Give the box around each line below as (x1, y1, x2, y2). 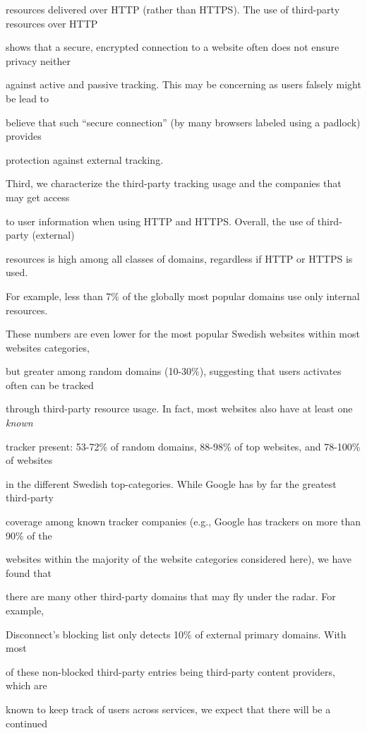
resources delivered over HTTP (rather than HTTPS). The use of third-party (6, 2, 340, 16)
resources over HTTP (6, 16, 98, 30)
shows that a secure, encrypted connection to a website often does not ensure (6, 40, 339, 54)
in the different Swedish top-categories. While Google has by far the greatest (6, 476, 337, 491)
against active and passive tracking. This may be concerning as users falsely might (6, 77, 361, 92)
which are (6, 678, 47, 693)
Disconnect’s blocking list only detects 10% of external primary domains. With (6, 626, 347, 641)
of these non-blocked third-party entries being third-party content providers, (6, 664, 335, 679)
